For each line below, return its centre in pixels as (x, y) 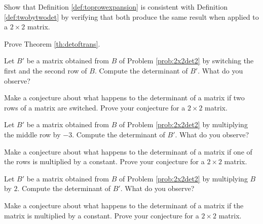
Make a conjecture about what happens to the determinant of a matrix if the (124, 205)
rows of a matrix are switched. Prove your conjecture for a (95, 107)
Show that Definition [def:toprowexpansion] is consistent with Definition (116, 7)
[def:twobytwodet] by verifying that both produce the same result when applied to (131, 16)
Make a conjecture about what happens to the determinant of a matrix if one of (128, 151)
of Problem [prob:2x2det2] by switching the (186, 61)
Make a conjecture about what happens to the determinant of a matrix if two (124, 98)
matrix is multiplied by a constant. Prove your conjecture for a (102, 215)
